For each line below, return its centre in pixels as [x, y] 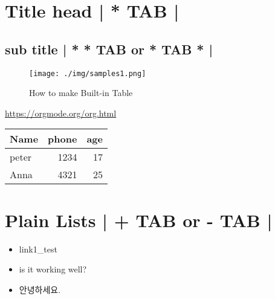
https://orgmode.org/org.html [61, 113]
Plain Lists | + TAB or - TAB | [139, 220]
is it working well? [53, 269]
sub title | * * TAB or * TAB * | [109, 49]
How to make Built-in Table [81, 93]
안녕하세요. [40, 289]
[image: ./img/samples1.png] [88, 73]
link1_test [38, 249]
